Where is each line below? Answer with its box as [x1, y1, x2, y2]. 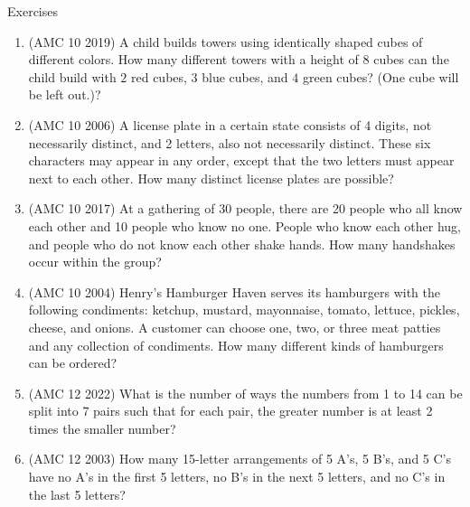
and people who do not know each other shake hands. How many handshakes [28, 234, 456, 253]
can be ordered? [28, 353, 117, 372]
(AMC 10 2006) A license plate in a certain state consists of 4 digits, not [28, 115, 432, 134]
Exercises [7, 2, 58, 20]
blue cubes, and [202, 67, 288, 86]
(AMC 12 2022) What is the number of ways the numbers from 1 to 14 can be [28, 383, 463, 402]
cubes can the [373, 50, 449, 69]
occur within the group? [28, 252, 162, 271]
